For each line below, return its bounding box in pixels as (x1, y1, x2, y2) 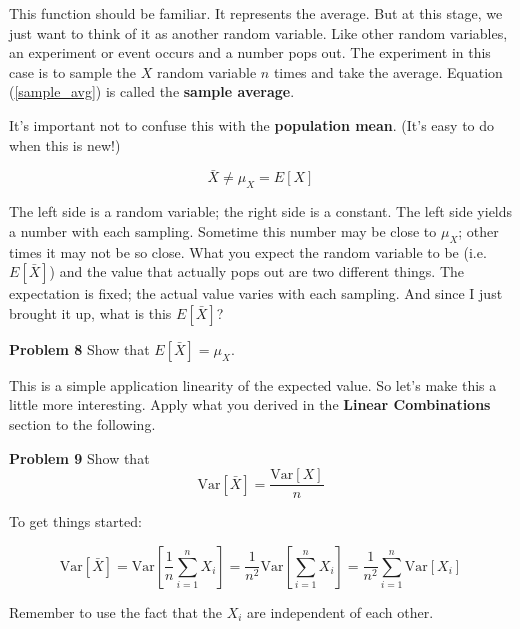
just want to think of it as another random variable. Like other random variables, (9, 22, 508, 43)
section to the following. (9, 413, 156, 434)
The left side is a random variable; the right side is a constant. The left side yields (9, 201, 513, 222)
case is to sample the (9, 61, 136, 82)
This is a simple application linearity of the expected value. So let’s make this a (9, 374, 497, 395)
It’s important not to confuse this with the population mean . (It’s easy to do (9, 114, 495, 135)
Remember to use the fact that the (9, 601, 222, 622)
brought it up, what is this (9, 302, 172, 323)
